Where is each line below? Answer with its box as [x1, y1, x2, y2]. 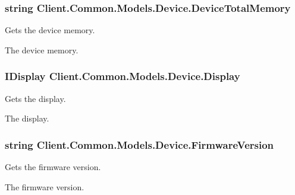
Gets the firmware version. [5, 161, 101, 173]
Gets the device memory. [5, 24, 95, 36]
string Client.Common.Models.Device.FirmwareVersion [5, 137, 274, 152]
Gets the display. [5, 92, 66, 104]
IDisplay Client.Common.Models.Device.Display [5, 69, 240, 84]
